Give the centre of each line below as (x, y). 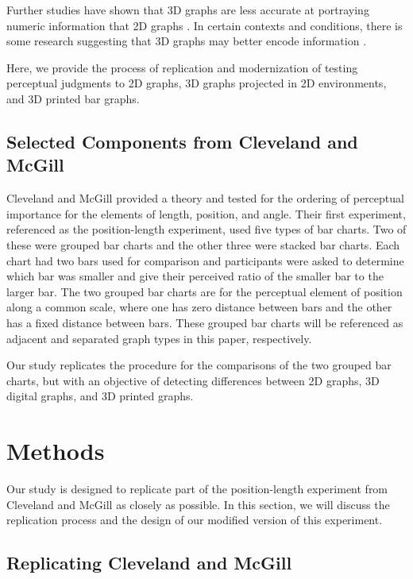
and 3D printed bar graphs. (73, 98)
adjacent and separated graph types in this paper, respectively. (159, 338)
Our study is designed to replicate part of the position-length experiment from (197, 488)
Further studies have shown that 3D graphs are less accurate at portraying (188, 10)
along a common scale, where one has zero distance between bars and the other (199, 307)
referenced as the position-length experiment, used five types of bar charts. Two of (206, 229)
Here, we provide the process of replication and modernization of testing (182, 67)
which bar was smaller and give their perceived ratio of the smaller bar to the (195, 276)
